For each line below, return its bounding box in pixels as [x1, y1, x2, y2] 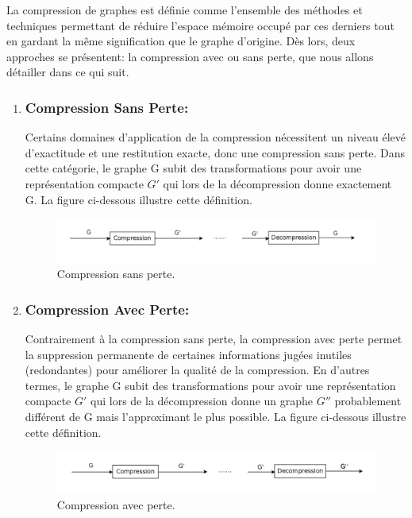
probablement [334, 392, 402, 409]
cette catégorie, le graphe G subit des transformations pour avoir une [25, 160, 362, 176]
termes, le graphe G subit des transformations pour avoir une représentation [25, 377, 396, 393]
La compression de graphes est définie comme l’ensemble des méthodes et [6, 2, 363, 17]
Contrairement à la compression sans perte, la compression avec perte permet [25, 331, 402, 347]
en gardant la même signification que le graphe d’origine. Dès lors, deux [6, 33, 356, 49]
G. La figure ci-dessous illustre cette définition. [25, 191, 252, 207]
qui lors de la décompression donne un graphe [90, 392, 314, 409]
